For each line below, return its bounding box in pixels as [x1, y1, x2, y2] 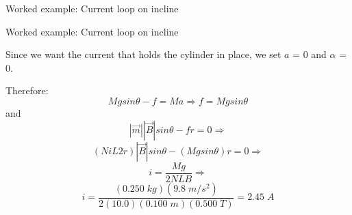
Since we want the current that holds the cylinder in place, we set [5, 47, 281, 61]
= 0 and [292, 47, 327, 61]
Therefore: [5, 83, 49, 98]
